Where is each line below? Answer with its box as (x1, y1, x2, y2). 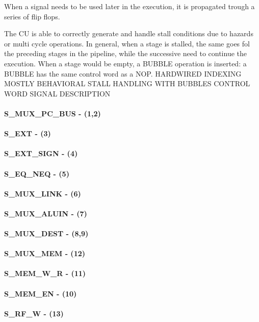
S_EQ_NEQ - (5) (4, 168, 69, 179)
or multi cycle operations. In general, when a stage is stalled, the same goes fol (4, 38, 250, 48)
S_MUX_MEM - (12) (4, 248, 85, 259)
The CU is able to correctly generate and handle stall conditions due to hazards (4, 28, 253, 39)
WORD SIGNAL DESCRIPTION (4, 88, 111, 98)
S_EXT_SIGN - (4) (4, 148, 78, 159)
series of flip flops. (4, 11, 60, 21)
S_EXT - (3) (4, 128, 51, 139)
